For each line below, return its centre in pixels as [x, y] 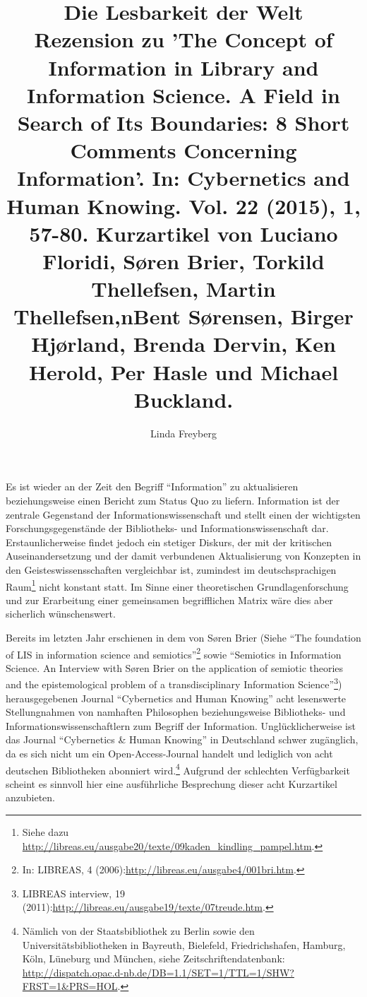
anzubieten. [31, 797]
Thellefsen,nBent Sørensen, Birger [183, 316]
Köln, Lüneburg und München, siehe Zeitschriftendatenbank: [154, 958]
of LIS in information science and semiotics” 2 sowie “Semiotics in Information [174, 653]
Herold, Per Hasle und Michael [183, 371]
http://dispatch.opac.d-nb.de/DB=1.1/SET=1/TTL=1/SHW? [158, 972]
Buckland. [183, 399]
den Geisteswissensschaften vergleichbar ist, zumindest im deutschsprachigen [171, 569]
